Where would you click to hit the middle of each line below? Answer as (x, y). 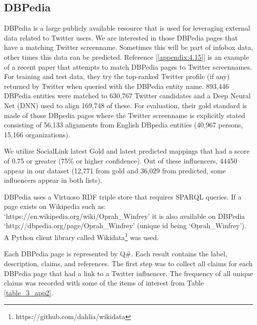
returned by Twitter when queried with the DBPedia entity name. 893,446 (116, 86)
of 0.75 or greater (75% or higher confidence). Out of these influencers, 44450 (121, 160)
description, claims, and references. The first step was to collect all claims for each (128, 263)
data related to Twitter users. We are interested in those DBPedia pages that (121, 37)
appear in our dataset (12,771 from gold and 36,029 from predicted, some (115, 170)
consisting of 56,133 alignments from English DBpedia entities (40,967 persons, (124, 125)
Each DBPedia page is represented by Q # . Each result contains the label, (116, 254)
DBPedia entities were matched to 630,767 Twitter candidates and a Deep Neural (128, 96)
